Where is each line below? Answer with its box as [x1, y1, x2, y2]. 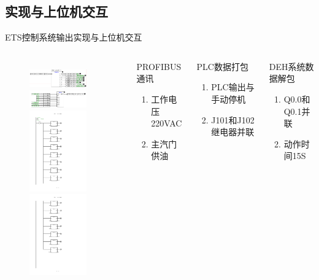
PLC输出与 [211, 80, 255, 93]
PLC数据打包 [196, 60, 248, 72]
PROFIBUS [136, 60, 182, 72]
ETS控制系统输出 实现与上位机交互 [5, 31, 142, 44]
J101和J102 [211, 113, 255, 126]
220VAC [151, 117, 182, 130]
